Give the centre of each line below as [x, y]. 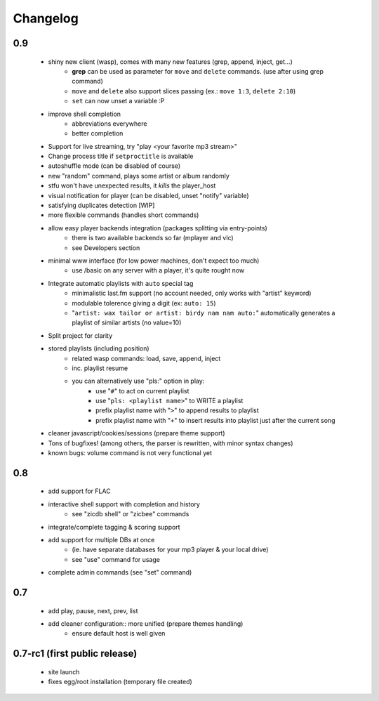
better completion [98, 133]
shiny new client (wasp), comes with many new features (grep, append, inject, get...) [170, 61]
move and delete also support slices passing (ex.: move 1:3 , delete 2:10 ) [184, 91]
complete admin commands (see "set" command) [120, 572]
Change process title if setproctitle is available [121, 156]
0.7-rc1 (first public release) [75, 654]
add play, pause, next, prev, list [93, 610]
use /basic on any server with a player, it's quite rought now [158, 270]
